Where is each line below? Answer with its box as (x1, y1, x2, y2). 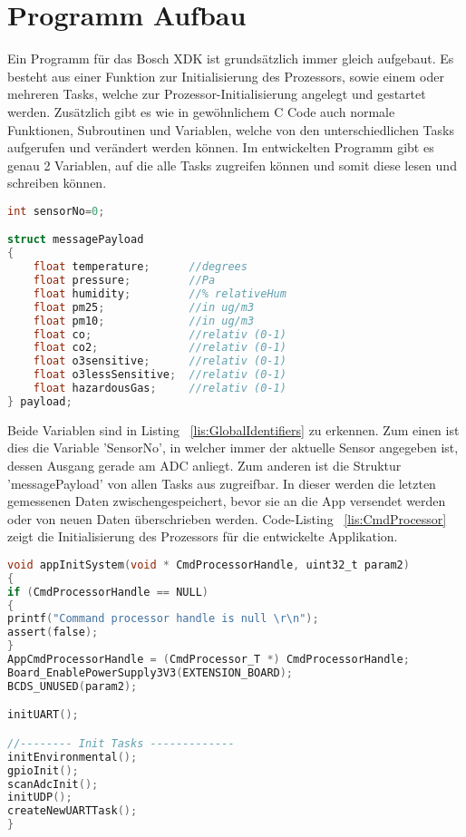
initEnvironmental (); (7, 750, 138, 764)
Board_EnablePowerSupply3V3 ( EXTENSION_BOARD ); (7, 666, 294, 679)
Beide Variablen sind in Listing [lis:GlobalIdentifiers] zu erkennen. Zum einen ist (7, 420, 460, 439)
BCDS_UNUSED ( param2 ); (7, 679, 138, 693)
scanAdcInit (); (7, 777, 99, 791)
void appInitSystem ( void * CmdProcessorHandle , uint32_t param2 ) (7, 558, 410, 571)
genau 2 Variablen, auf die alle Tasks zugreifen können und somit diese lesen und (7, 155, 457, 174)
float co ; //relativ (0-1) (33, 327, 286, 341)
